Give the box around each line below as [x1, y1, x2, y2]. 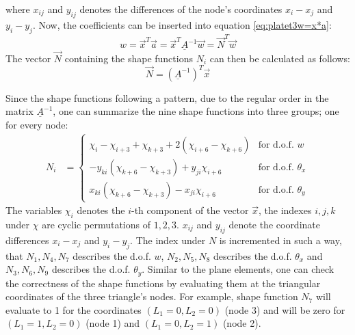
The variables [5, 203, 62, 217]
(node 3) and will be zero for [224, 302, 345, 317]
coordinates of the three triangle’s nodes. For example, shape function [5, 289, 298, 304]
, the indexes [259, 203, 312, 217]
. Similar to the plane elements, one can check [142, 262, 334, 276]
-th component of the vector [131, 203, 249, 217]
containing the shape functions [64, 51, 193, 65]
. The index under [130, 232, 206, 247]
